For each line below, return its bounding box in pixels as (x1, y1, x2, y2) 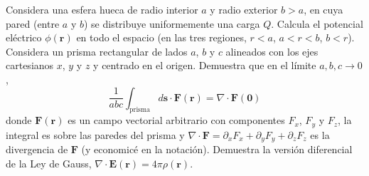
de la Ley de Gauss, (6, 155, 92, 170)
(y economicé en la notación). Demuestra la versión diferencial (81, 142, 353, 157)
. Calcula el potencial (271, 16, 363, 31)
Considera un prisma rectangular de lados (6, 43, 188, 58)
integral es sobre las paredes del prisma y (6, 127, 185, 142)
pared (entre (6, 16, 60, 31)
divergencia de (6, 142, 68, 157)
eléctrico (6, 30, 42, 45)
